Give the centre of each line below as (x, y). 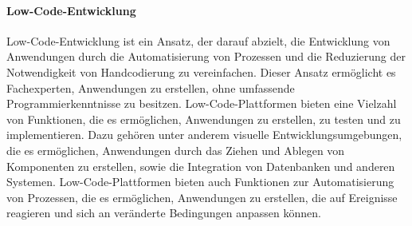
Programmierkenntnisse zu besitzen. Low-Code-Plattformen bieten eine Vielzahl (202, 103)
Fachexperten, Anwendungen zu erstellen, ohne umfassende (151, 87)
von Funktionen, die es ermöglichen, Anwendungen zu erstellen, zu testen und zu (204, 119)
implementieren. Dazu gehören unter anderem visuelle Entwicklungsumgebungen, (204, 135)
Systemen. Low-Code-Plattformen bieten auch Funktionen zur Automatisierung (200, 182)
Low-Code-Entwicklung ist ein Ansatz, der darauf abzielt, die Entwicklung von (198, 40)
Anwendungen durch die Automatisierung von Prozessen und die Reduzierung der (206, 56)
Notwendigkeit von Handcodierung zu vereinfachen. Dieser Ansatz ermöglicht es (201, 71)
